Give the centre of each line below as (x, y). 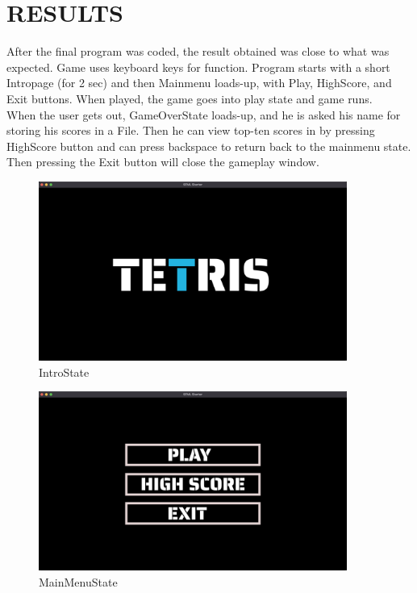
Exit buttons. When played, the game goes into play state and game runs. (190, 98)
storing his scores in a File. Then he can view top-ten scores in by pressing (191, 130)
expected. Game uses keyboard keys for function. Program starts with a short (198, 67)
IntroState (64, 372)
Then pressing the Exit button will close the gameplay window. (163, 162)
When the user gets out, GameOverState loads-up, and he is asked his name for (204, 114)
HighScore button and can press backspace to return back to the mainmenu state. (209, 146)
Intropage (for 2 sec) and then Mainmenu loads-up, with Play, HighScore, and (199, 83)
